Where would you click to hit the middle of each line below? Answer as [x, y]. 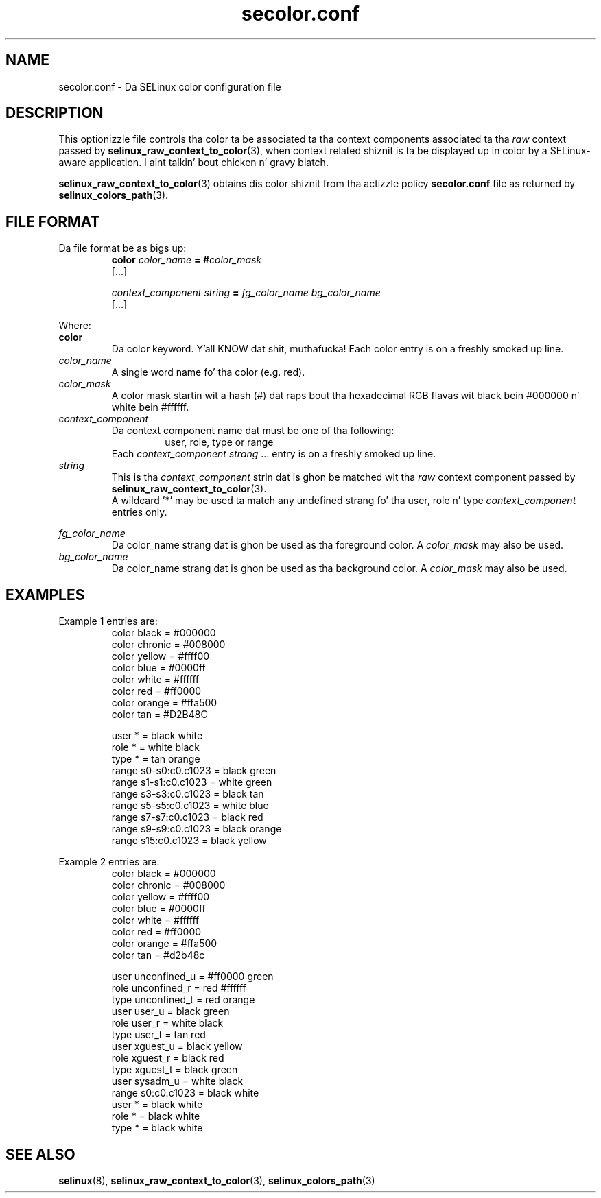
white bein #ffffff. [150, 407]
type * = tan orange [156, 759]
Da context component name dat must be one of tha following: [253, 431]
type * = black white [157, 1128]
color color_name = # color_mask [187, 260]
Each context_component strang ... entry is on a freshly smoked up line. [274, 454]
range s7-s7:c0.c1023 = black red [187, 817]
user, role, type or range [219, 442]
